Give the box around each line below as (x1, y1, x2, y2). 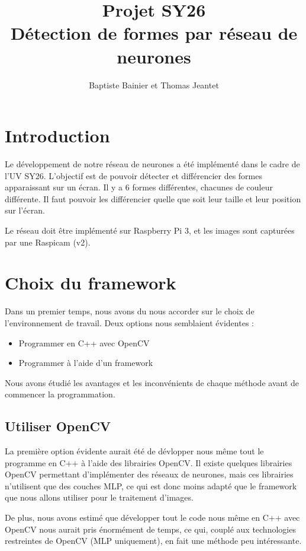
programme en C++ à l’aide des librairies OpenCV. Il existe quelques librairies (5, 456, 292, 469)
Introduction (5, 123, 110, 148)
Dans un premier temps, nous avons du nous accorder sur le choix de (5, 305, 255, 317)
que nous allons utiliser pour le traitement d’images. (5, 491, 194, 504)
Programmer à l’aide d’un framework (18, 356, 153, 369)
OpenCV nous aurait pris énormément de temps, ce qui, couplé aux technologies (5, 523, 296, 535)
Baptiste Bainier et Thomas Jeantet (89, 78, 219, 91)
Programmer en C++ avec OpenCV (18, 336, 150, 349)
